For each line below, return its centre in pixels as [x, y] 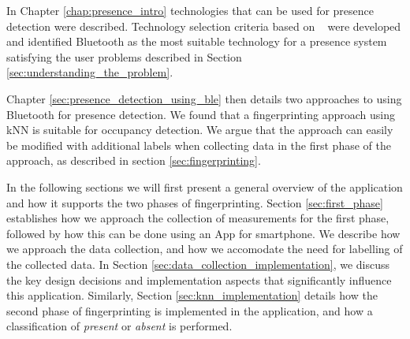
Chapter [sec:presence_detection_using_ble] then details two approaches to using [204, 98]
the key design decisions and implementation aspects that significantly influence [199, 279]
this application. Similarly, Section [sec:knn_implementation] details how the [192, 295]
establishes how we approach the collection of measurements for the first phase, [198, 218]
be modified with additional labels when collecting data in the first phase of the [199, 145]
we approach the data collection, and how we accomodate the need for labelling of [205, 249]
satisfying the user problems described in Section [124, 56]
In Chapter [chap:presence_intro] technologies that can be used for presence [190, 10]
